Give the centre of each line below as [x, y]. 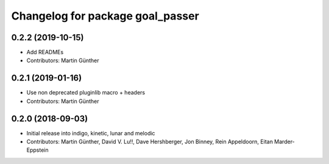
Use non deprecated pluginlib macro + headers [86, 93]
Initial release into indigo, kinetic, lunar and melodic [91, 133]
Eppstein [37, 150]
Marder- [285, 142]
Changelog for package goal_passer [105, 16]
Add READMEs [45, 52]
